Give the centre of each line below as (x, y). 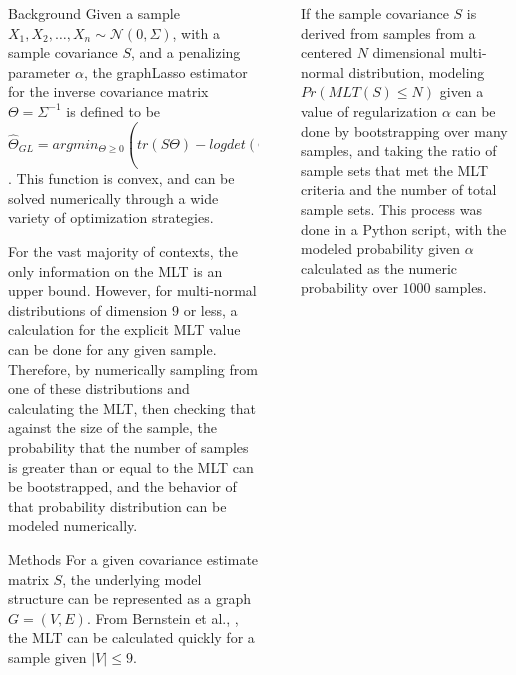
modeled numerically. (73, 525)
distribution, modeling (416, 71)
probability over (349, 287)
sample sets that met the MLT (395, 169)
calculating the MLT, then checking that (132, 407)
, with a (196, 32)
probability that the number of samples (128, 447)
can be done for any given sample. (112, 349)
